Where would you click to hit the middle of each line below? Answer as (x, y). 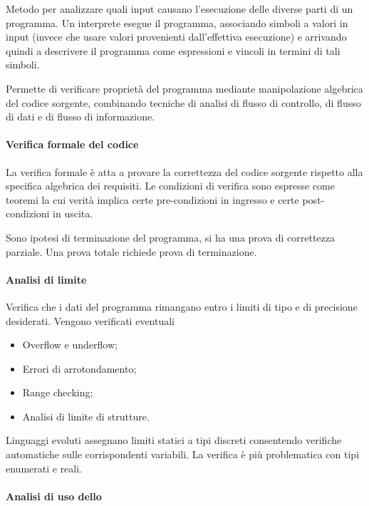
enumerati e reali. (44, 468)
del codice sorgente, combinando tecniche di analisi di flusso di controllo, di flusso (183, 102)
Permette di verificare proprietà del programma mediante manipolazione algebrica (184, 88)
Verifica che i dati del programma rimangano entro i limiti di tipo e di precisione (182, 306)
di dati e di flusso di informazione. (80, 117)
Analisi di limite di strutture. (86, 416)
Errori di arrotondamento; (79, 368)
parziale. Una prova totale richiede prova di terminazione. (131, 251)
